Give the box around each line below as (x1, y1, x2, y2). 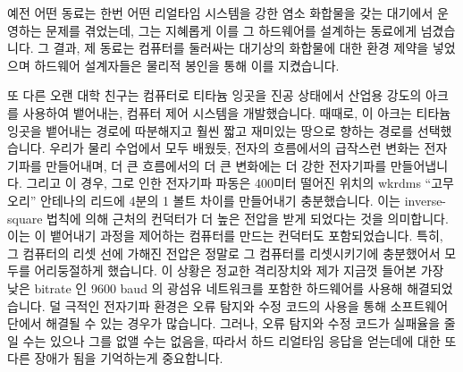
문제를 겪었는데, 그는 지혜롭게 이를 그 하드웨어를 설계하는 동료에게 (46, 21, 417, 39)
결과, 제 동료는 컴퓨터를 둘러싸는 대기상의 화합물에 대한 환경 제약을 (53, 38, 429, 57)
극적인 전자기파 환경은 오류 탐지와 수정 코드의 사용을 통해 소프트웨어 (64, 296, 449, 315)
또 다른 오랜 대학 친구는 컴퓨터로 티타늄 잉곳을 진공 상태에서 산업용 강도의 (7, 86, 422, 105)
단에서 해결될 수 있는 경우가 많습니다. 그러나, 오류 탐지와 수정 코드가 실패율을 (7, 314, 441, 333)
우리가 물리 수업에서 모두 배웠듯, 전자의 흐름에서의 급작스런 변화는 (49, 139, 420, 157)
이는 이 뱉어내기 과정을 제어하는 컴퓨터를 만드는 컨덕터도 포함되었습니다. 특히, (7, 226, 443, 245)
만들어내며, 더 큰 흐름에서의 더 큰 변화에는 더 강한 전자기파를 (46, 156, 387, 174)
